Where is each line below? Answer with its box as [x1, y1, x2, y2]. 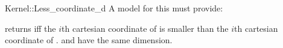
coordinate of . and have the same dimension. [5, 34, 173, 46]
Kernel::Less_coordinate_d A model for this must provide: [5, 2, 223, 14]
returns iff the [5, 22, 56, 34]
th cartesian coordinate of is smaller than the [62, 22, 229, 34]
